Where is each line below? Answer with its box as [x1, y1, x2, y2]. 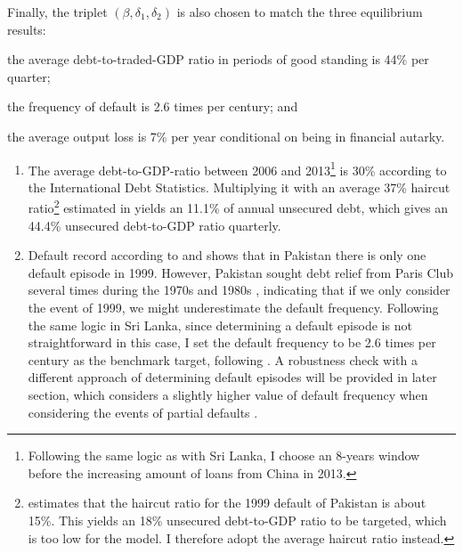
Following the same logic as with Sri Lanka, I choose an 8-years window [28, 446, 420, 465]
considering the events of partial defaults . [28, 403, 258, 421]
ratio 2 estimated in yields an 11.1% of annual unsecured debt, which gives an [28, 196, 449, 217]
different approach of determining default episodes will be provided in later [28, 368, 437, 386]
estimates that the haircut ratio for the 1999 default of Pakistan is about [28, 493, 426, 512]
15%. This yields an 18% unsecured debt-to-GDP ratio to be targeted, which [28, 510, 447, 529]
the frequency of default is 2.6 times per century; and [7, 97, 298, 116]
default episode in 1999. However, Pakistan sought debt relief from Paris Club [28, 263, 454, 281]
